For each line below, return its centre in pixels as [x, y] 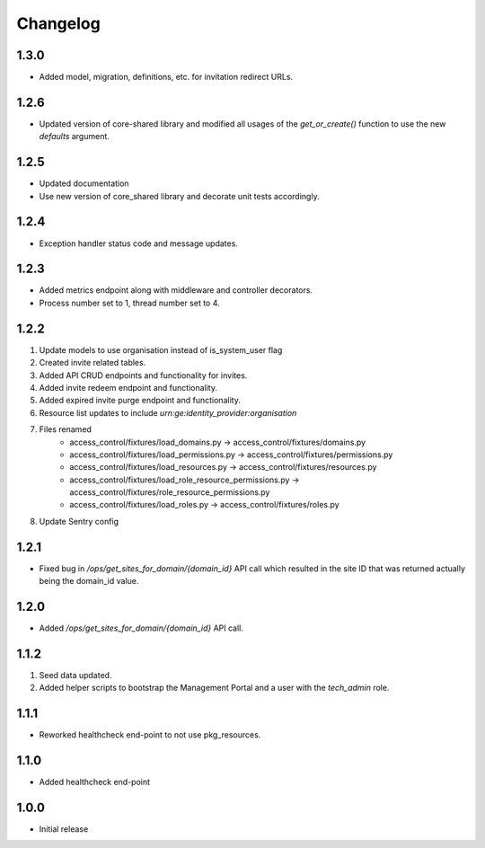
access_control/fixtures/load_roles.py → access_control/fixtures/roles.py [205, 505]
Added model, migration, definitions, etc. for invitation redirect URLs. [166, 77]
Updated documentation [84, 183]
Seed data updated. [75, 675]
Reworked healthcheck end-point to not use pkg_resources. [150, 735]
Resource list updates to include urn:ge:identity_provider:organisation [168, 412]
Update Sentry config [79, 521]
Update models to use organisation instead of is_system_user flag [161, 349]
